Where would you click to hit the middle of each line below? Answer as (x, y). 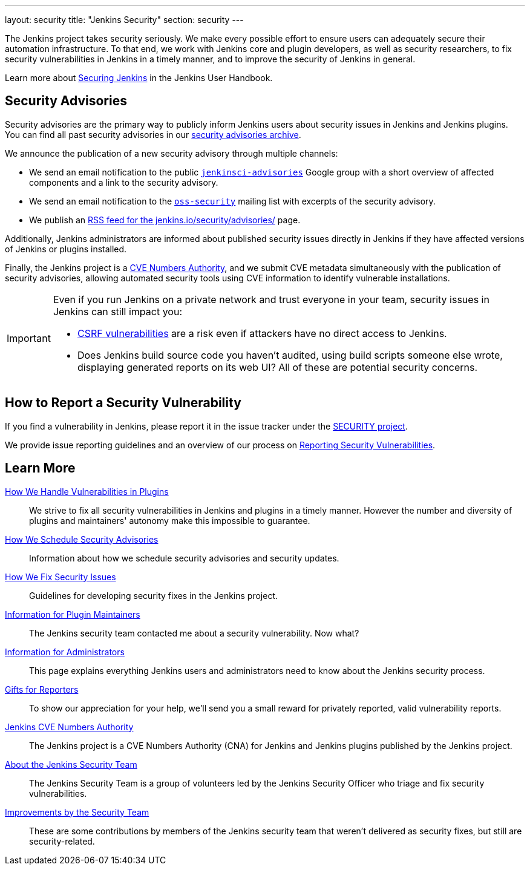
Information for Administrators (65, 652)
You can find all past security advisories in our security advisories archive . (153, 134)
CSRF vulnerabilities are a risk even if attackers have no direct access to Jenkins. (262, 333)
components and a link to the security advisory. (124, 182)
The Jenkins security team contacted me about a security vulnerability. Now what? (194, 633)
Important (29, 338)
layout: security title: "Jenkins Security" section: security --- (124, 20)
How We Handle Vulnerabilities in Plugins (87, 491)
